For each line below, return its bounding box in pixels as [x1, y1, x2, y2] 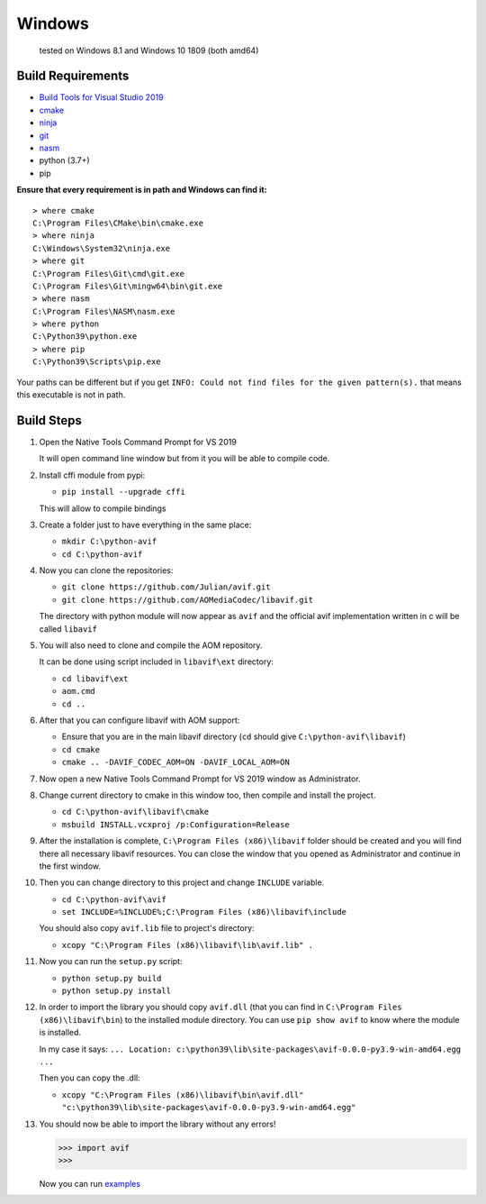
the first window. [39, 861, 101, 871]
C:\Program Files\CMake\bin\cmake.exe [32, 217, 204, 228]
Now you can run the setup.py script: [39, 956, 183, 967]
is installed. [39, 1027, 81, 1038]
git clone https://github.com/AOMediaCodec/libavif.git [61, 595, 314, 605]
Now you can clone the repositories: [39, 565, 174, 576]
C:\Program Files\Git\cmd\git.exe [32, 269, 184, 278]
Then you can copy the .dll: [39, 1072, 140, 1083]
